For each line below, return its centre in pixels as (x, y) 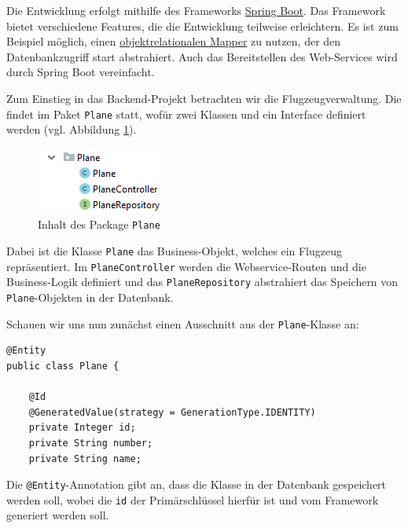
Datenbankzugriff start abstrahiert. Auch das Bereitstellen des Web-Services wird (202, 56)
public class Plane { (63, 366)
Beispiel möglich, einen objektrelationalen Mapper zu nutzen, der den (174, 41)
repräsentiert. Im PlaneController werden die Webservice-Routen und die (186, 266)
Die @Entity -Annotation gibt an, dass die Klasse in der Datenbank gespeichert (197, 484)
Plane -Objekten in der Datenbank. (90, 297)
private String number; (91, 443)
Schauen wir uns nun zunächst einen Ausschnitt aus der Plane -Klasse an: (183, 323)
